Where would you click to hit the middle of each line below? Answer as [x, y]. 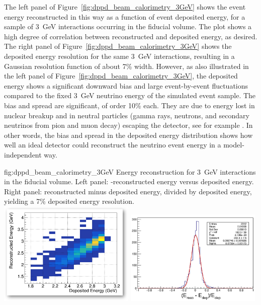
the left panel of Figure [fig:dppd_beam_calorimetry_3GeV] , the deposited [121, 76]
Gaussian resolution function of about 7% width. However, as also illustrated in [126, 66]
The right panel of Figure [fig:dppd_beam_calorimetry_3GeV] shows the [118, 46]
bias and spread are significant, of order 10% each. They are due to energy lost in [129, 105]
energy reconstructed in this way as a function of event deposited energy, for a [125, 16]
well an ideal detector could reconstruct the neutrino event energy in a [113, 145]
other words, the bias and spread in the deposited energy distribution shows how [128, 135]
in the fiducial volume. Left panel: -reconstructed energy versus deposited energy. [129, 181]
